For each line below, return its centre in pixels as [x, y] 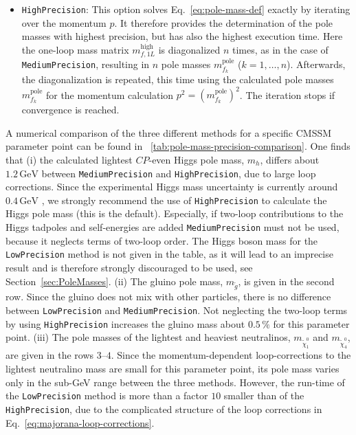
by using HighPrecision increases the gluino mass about [125, 323]
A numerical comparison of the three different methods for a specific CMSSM [169, 132]
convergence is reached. [70, 110]
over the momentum [64, 22]
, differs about [290, 159]
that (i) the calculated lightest [69, 159]
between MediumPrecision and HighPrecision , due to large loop [179, 173]
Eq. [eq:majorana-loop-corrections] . [80, 422]
